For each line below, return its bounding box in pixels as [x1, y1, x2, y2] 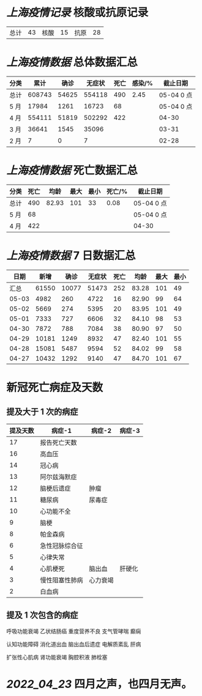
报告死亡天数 [40, 438, 78, 446]
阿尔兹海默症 [40, 472, 78, 481]
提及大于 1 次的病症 [6, 407, 78, 417]
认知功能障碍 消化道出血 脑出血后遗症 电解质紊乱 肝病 [6, 640, 141, 648]
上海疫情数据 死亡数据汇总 [6, 163, 138, 177]
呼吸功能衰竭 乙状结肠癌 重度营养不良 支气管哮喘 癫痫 [6, 628, 141, 635]
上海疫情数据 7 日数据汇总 [6, 249, 136, 262]
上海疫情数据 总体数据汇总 [6, 56, 138, 69]
